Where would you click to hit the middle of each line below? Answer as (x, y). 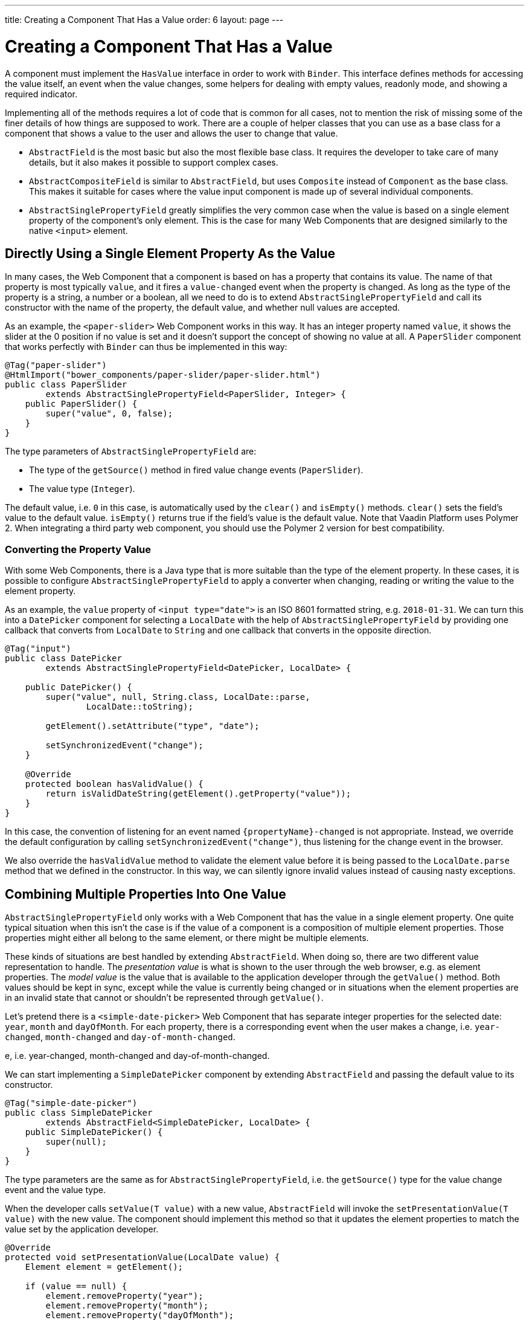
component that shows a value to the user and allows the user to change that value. (172, 133)
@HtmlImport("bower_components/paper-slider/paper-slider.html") (163, 375)
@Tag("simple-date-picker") (71, 1103)
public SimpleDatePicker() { (94, 1132)
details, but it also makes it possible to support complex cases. (154, 162)
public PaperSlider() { (81, 404)
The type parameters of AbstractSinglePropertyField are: (131, 451)
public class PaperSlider (66, 385)
